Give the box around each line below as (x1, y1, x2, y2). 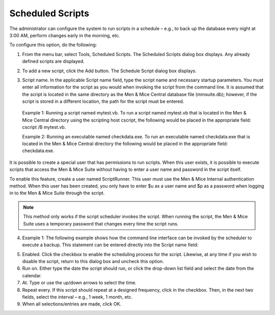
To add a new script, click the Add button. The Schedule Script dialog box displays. (22, 68, 197, 74)
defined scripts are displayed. (22, 59, 85, 65)
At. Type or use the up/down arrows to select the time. (22, 280, 137, 286)
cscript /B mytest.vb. (22, 124, 66, 130)
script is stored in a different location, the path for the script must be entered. (22, 98, 184, 104)
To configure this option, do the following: (9, 42, 97, 48)
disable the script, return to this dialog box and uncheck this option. (22, 259, 164, 265)
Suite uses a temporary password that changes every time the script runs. (23, 220, 179, 226)
